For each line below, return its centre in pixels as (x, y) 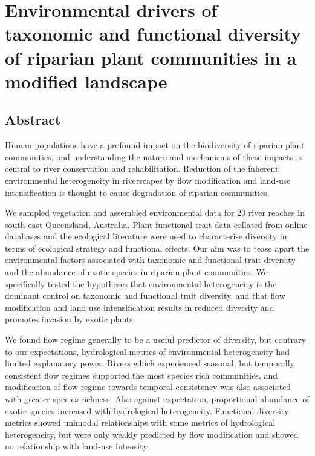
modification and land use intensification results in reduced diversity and (140, 307)
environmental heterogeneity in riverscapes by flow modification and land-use (148, 180)
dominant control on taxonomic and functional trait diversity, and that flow (145, 295)
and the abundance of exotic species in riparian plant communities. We (136, 272)
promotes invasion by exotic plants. (70, 319)
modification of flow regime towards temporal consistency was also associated (148, 387)
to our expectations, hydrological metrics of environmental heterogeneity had (147, 351)
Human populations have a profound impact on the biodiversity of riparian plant (155, 145)
